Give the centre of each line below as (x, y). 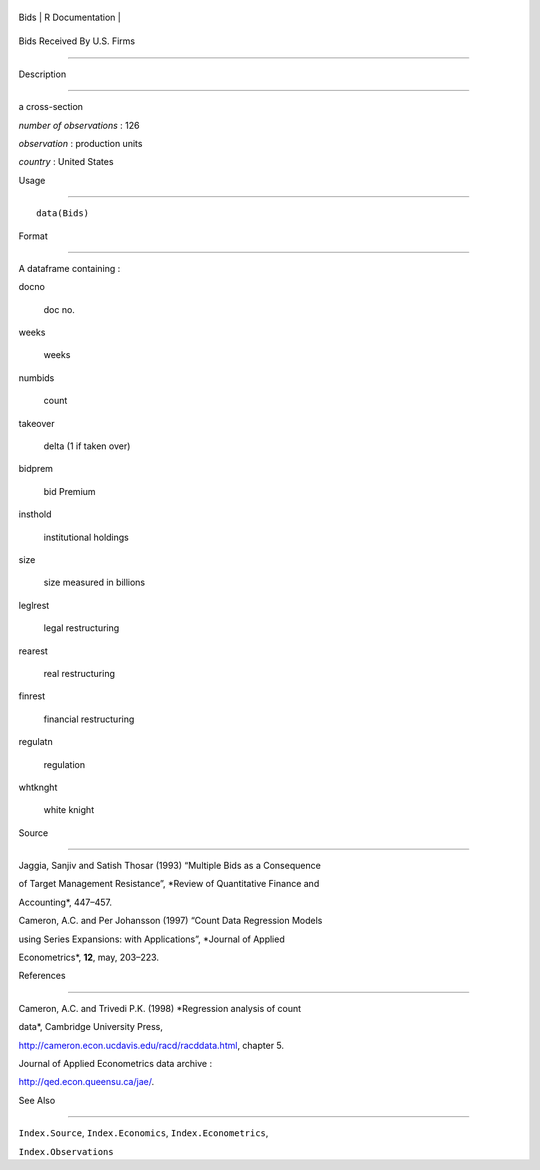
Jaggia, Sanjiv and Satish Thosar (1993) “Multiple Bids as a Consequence (170, 866)
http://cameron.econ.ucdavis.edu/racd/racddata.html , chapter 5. (151, 1045)
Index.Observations (66, 1151)
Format (33, 236)
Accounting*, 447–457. (65, 902)
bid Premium (69, 491)
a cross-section (51, 107)
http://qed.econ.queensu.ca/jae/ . (86, 1082)
